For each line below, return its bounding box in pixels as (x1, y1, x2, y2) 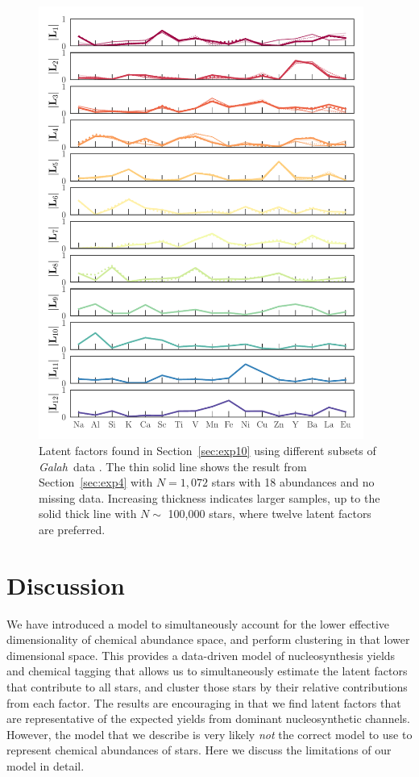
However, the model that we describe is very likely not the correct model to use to (6, 725, 413, 742)
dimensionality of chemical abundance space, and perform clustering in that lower (6, 631, 410, 648)
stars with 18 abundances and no (211, 474, 375, 491)
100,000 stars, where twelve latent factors (168, 505, 371, 522)
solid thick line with (39, 505, 137, 522)
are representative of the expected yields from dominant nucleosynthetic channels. (6, 710, 410, 727)
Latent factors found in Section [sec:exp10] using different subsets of (39, 441, 376, 458)
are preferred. (39, 520, 106, 537)
